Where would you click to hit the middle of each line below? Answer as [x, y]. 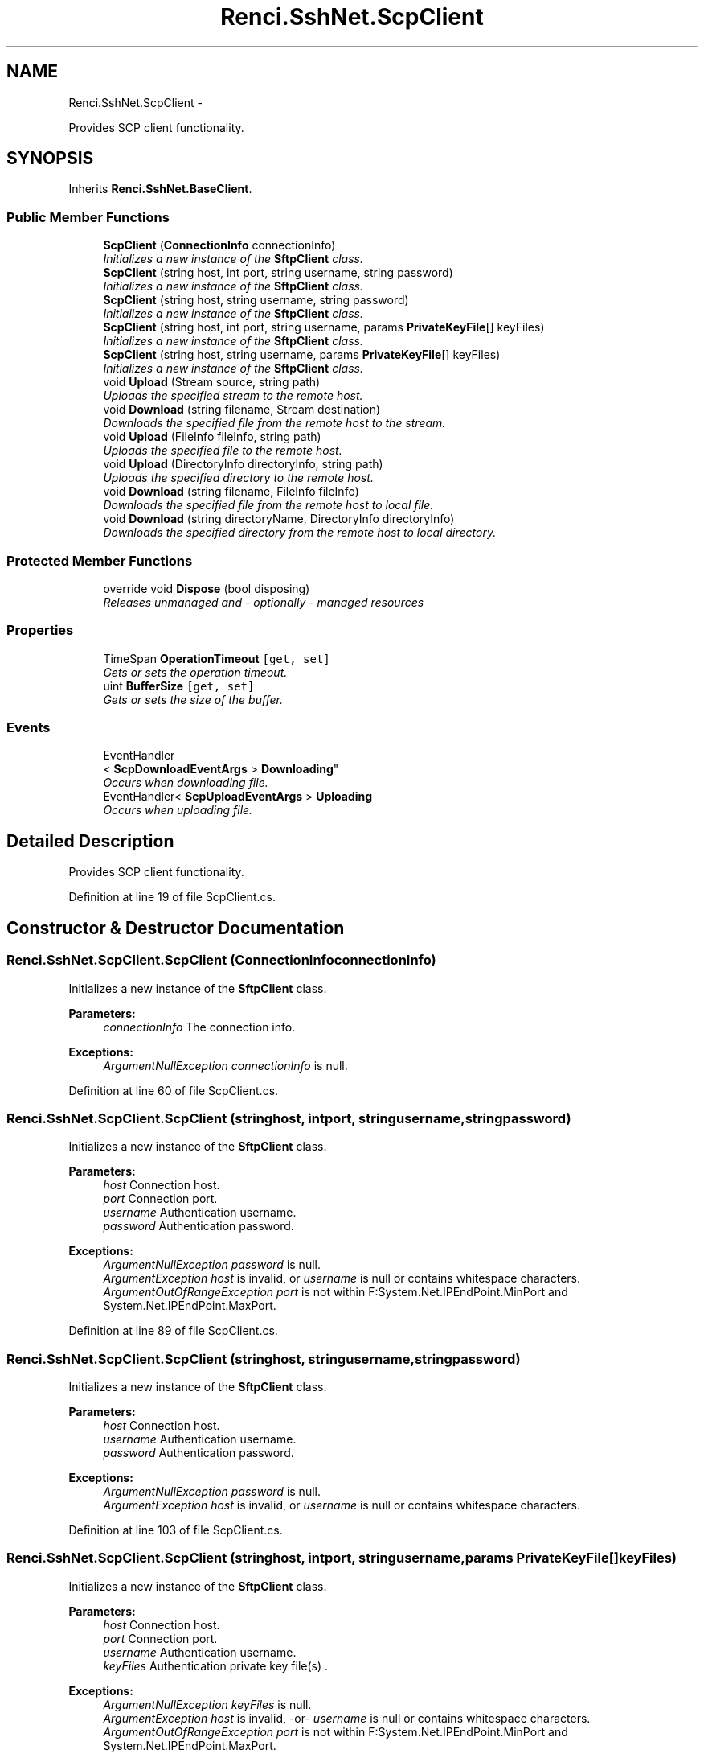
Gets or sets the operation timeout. [195, 672]
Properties [40, 630]
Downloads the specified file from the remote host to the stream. [274, 423]
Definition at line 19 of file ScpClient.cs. [172, 897]
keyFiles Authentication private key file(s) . [216, 1665]
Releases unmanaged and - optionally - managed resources [264, 602]
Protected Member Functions [100, 560]
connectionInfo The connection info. [199, 1027]
